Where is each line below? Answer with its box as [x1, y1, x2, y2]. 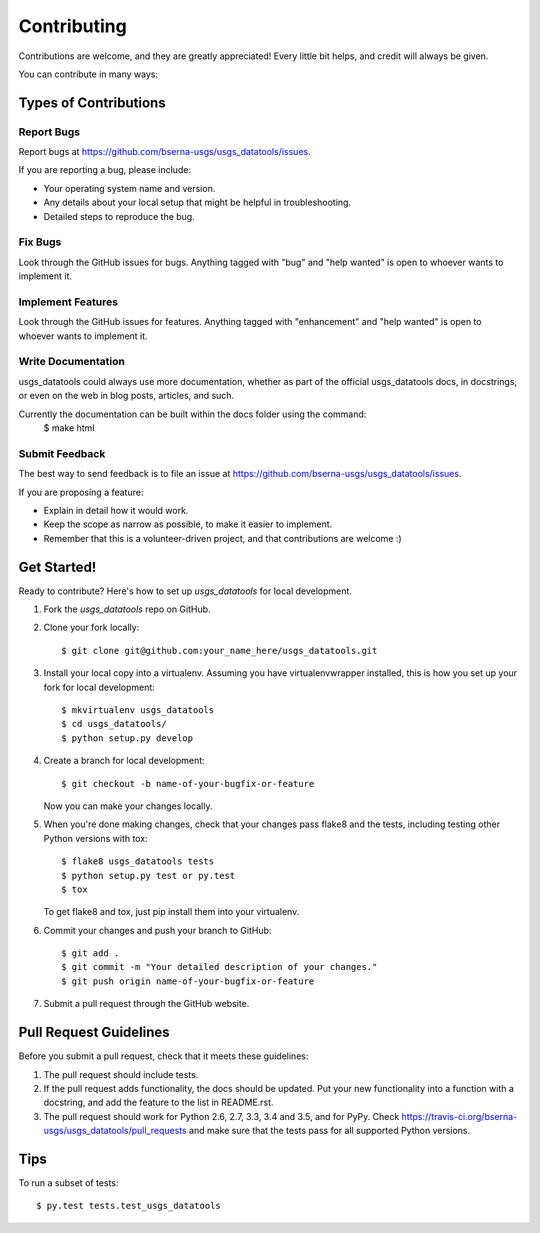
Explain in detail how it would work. [43, 504, 189, 516]
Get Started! [18, 558, 97, 575]
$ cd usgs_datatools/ [61, 718, 167, 730]
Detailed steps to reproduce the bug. [43, 210, 195, 222]
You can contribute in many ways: [18, 68, 159, 80]
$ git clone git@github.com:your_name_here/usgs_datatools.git [61, 645, 378, 656]
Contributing [18, 15, 127, 37]
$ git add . [61, 948, 120, 959]
